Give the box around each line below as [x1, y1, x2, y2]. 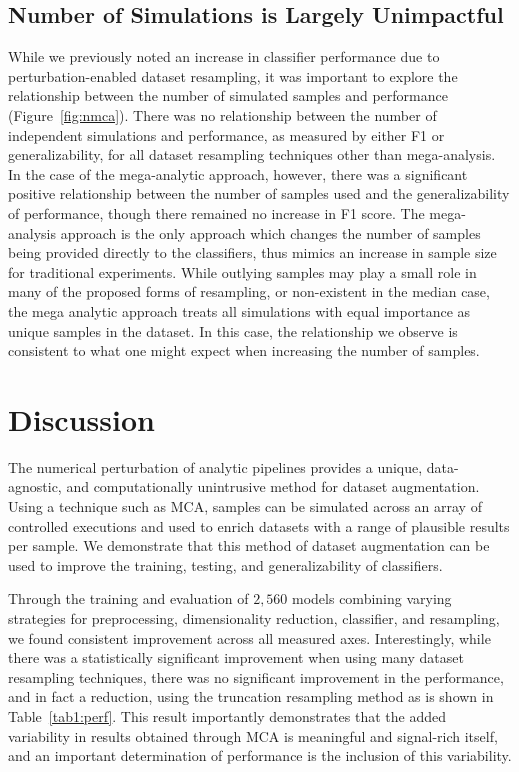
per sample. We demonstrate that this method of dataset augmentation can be [8, 535, 490, 556]
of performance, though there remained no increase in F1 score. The [8, 202, 425, 223]
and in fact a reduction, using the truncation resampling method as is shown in [8, 686, 494, 707]
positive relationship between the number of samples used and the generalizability [8, 183, 510, 204]
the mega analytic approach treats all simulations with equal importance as [8, 300, 471, 321]
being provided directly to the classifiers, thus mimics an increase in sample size [8, 242, 497, 263]
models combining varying [292, 588, 452, 609]
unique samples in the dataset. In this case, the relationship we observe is [8, 320, 458, 341]
